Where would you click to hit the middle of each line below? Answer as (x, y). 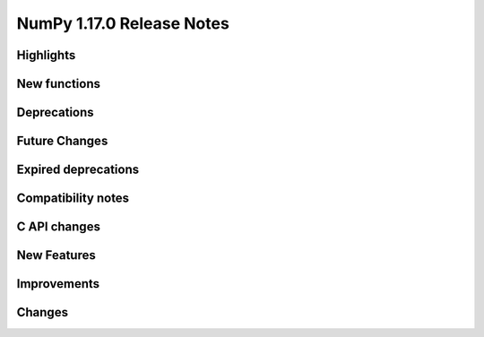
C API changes (58, 227)
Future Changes (62, 141)
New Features (56, 255)
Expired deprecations (78, 170)
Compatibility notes (73, 199)
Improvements (58, 284)
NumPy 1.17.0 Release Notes (123, 23)
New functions (59, 84)
